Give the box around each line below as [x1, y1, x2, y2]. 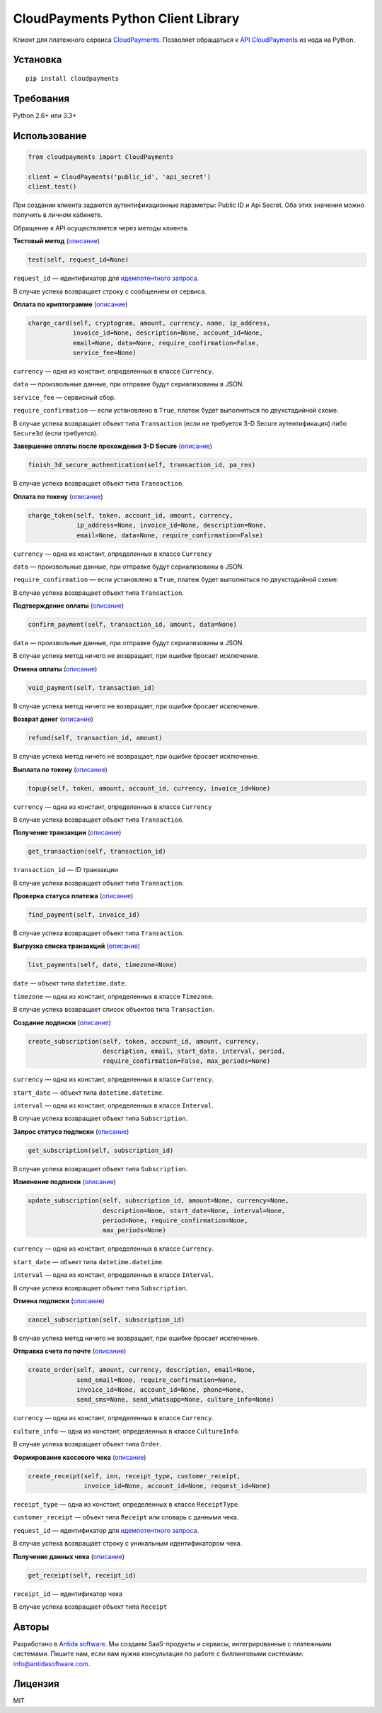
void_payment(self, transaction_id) [28, 683, 156, 691]
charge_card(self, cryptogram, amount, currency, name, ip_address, [28, 319, 271, 327]
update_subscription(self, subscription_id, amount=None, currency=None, [28, 1197, 289, 1205]
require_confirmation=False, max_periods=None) [103, 1057, 271, 1065]
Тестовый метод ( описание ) [13, 237, 100, 245]
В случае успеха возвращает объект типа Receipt [13, 1602, 168, 1611]
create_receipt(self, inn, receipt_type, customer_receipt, [28, 1472, 241, 1480]
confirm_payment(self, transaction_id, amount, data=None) [28, 620, 237, 629]
